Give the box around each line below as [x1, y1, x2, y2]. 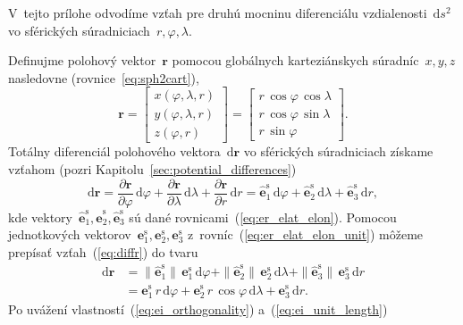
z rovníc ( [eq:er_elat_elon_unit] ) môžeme [188, 225, 424, 244]
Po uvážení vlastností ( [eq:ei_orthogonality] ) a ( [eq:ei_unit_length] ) [8, 299, 388, 318]
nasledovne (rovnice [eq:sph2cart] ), [8, 68, 199, 87]
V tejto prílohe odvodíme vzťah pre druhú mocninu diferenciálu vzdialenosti [8, 4, 427, 21]
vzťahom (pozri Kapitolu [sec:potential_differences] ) [8, 160, 297, 179]
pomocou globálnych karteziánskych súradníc [172, 51, 419, 70]
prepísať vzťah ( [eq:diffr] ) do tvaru [8, 242, 198, 261]
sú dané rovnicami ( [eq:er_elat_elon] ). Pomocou [129, 207, 397, 226]
